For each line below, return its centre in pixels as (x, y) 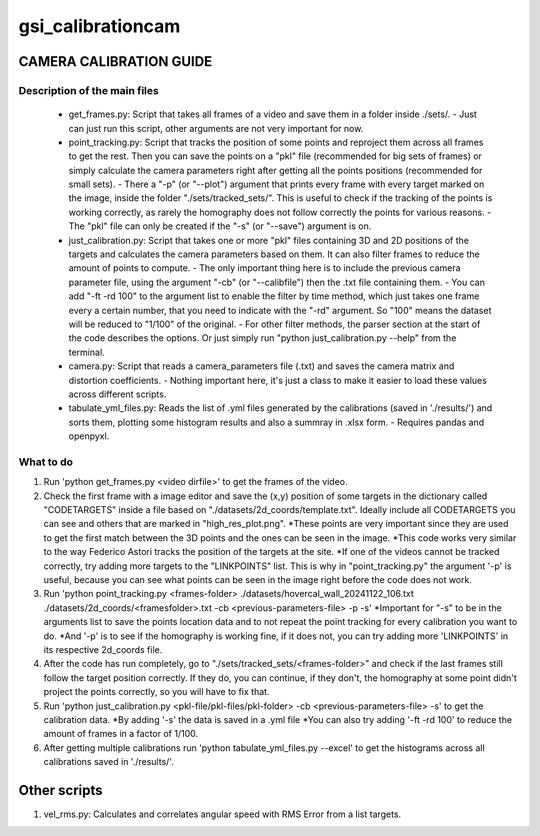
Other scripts (61, 790)
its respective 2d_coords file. (103, 649)
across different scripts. (117, 394)
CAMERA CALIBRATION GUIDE (115, 61)
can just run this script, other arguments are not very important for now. (216, 128)
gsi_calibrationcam (99, 26)
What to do (46, 462)
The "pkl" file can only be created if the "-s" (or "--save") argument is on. (220, 226)
